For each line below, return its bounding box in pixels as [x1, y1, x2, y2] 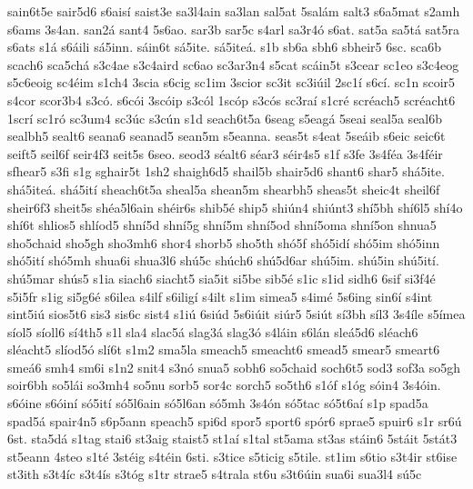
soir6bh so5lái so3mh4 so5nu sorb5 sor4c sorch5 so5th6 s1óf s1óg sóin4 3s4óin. [7, 375, 441, 394]
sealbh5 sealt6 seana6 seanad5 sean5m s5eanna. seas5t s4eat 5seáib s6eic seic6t [7, 126, 446, 145]
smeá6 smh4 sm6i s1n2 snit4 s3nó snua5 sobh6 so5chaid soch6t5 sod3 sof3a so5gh [7, 357, 460, 376]
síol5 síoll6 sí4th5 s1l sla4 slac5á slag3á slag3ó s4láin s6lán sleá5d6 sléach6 [7, 322, 418, 341]
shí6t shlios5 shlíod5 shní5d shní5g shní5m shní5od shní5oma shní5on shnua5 [7, 215, 437, 235]
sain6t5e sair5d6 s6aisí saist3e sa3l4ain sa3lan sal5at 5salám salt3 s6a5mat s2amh [7, 2, 460, 20]
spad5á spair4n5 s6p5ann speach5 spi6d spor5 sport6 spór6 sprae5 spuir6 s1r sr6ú [7, 411, 462, 430]
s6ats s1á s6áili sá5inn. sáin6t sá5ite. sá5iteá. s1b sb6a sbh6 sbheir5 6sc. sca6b [7, 37, 442, 56]
